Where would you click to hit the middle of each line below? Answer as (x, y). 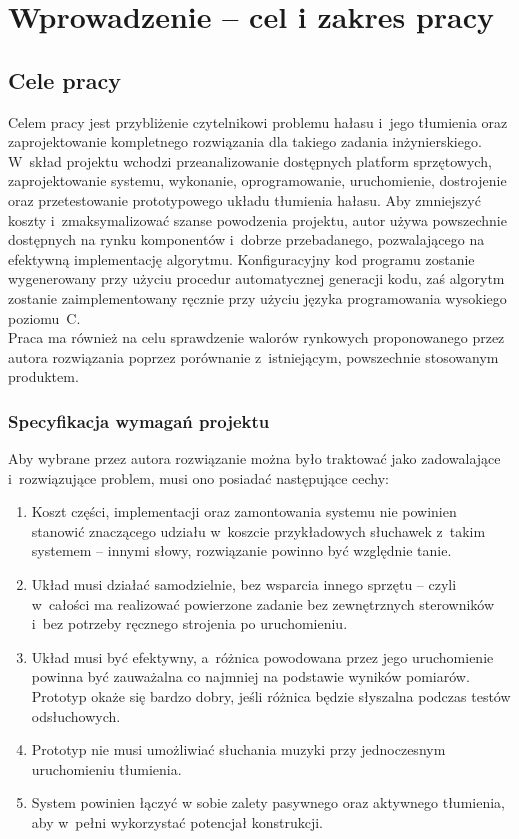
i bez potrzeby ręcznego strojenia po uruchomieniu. (189, 623)
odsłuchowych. (76, 715)
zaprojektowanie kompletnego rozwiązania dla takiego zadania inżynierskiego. (245, 141)
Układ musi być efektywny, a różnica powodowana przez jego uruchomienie (262, 656)
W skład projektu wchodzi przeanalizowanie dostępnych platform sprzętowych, (250, 160)
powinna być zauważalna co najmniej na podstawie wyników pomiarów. (250, 676)
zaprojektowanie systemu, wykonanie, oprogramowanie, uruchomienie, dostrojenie (257, 180)
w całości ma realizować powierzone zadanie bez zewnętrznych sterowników (263, 603)
